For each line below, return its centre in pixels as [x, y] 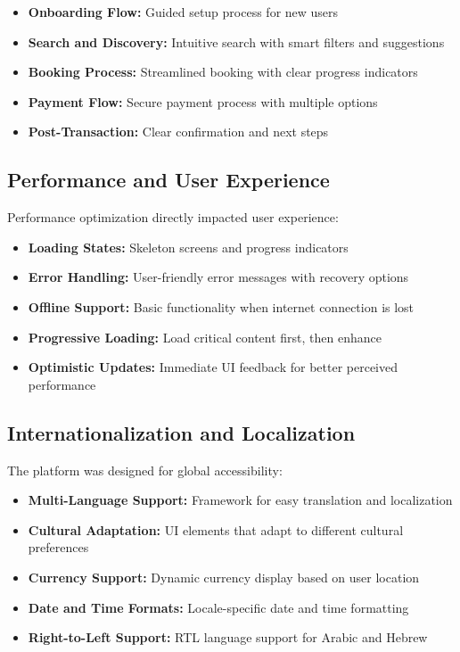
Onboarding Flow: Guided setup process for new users [183, 12]
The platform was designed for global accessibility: [145, 470]
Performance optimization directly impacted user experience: [173, 217]
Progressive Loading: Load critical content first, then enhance [205, 337]
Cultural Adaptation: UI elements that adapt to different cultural [216, 529]
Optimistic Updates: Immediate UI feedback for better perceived [213, 367]
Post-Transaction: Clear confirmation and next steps [178, 132]
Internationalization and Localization [181, 432]
